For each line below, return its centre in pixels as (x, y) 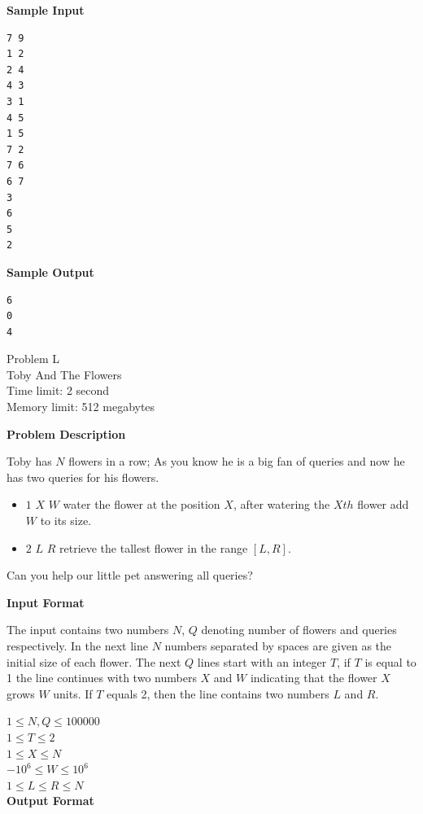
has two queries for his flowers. (83, 477)
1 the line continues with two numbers (102, 678)
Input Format (46, 602)
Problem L (33, 359)
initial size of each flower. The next (94, 661)
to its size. (66, 521)
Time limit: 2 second (58, 390)
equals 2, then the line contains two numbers (218, 693)
